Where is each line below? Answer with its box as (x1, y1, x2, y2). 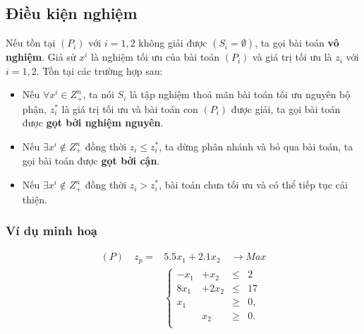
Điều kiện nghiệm (6, 2, 138, 24)
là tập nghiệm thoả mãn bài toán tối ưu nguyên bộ (129, 87, 351, 102)
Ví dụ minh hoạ (6, 222, 97, 239)
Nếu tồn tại (6, 35, 56, 50)
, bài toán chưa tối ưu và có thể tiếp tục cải (159, 177, 348, 192)
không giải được (138, 35, 207, 50)
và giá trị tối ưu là (253, 49, 332, 64)
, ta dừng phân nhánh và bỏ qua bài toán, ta (159, 139, 353, 154)
